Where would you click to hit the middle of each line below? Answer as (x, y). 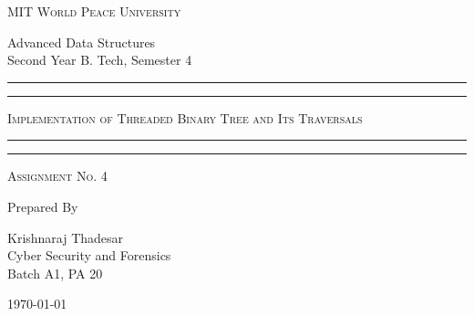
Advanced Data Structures (82, 42)
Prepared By (43, 206)
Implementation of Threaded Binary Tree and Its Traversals (185, 117)
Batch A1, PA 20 (55, 273)
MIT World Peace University (94, 11)
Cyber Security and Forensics (89, 255)
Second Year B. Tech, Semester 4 (100, 60)
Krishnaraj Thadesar (66, 237)
